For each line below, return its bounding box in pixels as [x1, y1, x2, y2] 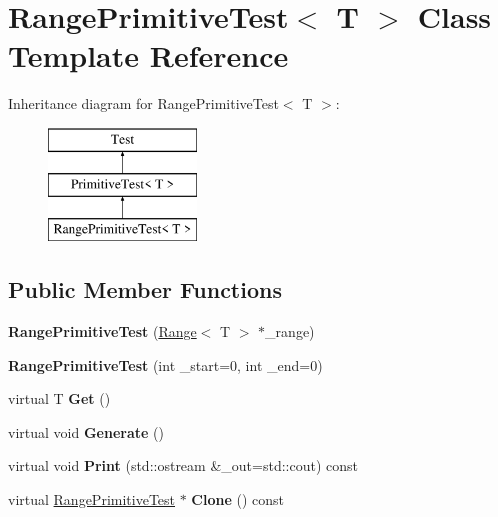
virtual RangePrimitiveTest [8, 489, 176, 510]
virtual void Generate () [8, 421, 164, 442]
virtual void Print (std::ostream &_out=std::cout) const [8, 455, 358, 476]
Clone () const [191, 489, 285, 510]
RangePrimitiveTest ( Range [8, 321, 197, 342]
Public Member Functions [8, 274, 282, 305]
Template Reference [8, 35, 289, 76]
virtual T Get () [8, 388, 111, 409]
